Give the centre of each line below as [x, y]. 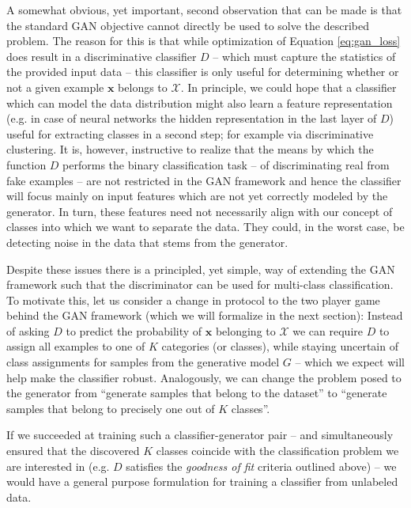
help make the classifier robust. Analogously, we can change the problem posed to [204, 377]
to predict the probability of [134, 330]
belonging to [245, 330]
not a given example [55, 87]
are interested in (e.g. [58, 466]
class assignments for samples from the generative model [143, 362]
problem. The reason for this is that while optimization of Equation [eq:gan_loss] [204, 41]
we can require [328, 330]
